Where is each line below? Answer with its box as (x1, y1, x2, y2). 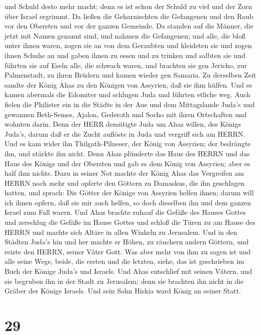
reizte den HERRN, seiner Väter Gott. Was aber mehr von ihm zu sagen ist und (4, 246, 251, 256)
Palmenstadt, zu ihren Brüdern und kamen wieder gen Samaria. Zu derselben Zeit (4, 70, 256, 80)
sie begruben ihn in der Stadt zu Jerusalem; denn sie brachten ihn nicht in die (4, 275, 244, 286)
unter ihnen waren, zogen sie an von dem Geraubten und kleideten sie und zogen (4, 40, 252, 51)
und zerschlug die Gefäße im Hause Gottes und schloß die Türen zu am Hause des (4, 217, 255, 227)
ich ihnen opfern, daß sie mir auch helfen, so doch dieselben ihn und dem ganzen (4, 197, 251, 207)
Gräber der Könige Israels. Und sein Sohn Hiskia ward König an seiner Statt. (4, 285, 241, 296)
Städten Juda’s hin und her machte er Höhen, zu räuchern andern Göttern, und (4, 236, 249, 247)
